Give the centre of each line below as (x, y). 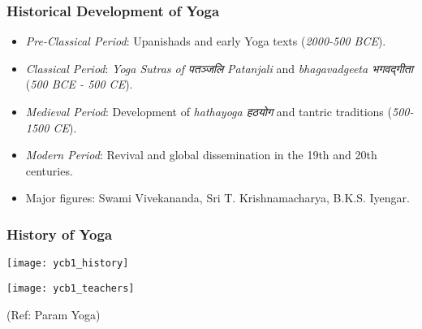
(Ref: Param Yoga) (54, 314)
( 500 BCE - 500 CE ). (79, 84)
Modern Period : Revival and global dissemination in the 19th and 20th (201, 155)
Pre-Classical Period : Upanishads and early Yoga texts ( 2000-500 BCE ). (206, 41)
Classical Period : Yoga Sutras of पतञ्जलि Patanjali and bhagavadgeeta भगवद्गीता (219, 68)
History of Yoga (60, 234)
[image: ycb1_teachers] (71, 288)
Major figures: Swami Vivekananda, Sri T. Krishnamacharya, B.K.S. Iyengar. (217, 198)
